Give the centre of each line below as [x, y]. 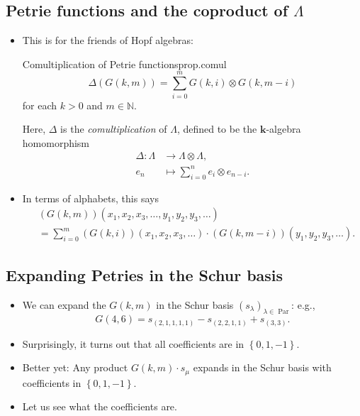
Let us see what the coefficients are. [100, 406]
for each [40, 105]
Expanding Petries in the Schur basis [145, 274]
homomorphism [56, 142]
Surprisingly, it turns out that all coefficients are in [133, 343]
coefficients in [52, 382]
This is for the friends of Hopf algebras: [108, 40]
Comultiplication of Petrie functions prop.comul [124, 64]
